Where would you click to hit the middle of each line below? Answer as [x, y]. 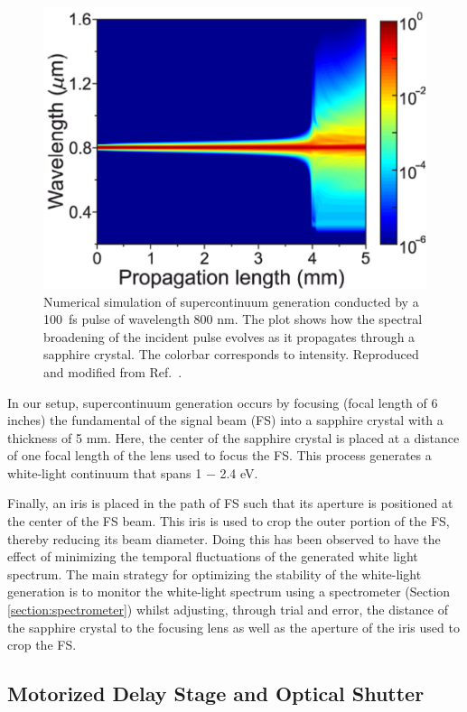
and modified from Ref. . [113, 371]
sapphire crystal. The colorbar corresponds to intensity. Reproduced [231, 354]
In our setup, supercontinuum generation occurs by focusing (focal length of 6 [223, 402]
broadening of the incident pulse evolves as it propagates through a [229, 336]
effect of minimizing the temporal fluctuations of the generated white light [213, 556]
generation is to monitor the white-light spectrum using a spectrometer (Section [229, 592]
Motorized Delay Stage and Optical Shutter [216, 694]
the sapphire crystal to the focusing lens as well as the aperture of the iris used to [233, 627]
